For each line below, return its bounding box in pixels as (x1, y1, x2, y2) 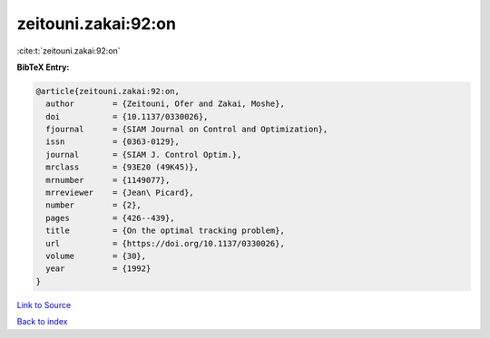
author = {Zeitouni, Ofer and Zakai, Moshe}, (45, 99, 285, 109)
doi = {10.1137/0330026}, (45, 111, 209, 121)
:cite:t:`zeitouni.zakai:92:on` (16, 45, 122, 56)
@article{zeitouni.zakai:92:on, (35, 86, 181, 96)
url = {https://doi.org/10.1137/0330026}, (45, 238, 285, 248)
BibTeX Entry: (16, 62, 70, 72)
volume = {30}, (45, 251, 147, 261)
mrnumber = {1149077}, (45, 175, 171, 185)
